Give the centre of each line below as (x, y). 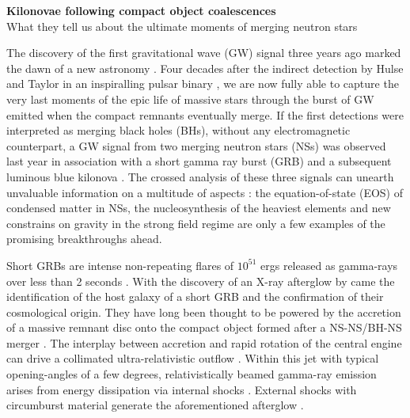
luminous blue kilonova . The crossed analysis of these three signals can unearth (200, 176)
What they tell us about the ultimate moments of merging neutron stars (182, 26)
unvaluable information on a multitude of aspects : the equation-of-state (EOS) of (205, 192)
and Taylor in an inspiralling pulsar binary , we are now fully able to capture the (203, 84)
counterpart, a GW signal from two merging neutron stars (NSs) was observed (196, 145)
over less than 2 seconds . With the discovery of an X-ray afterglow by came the (201, 281)
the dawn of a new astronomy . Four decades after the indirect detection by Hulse (205, 68)
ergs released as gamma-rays (329, 265)
